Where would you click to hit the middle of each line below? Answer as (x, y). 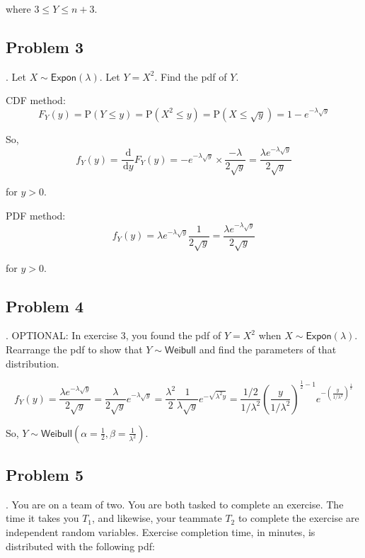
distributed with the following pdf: (80, 546)
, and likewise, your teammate (157, 518)
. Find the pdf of (191, 76)
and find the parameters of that (268, 349)
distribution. (33, 363)
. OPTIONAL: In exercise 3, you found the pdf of (114, 335)
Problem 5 (45, 474)
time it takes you (42, 518)
